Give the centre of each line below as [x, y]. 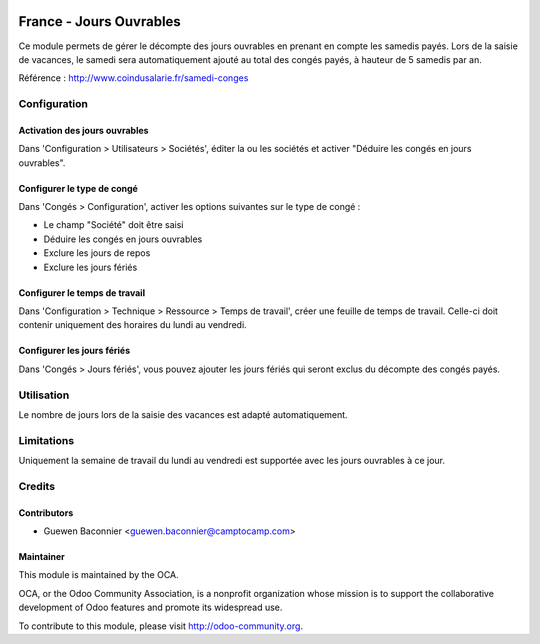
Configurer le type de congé [78, 188]
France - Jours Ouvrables [100, 21]
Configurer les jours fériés [74, 351]
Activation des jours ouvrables [83, 130]
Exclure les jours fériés [90, 267]
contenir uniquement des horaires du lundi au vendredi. [132, 325]
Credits [36, 486]
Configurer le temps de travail [81, 292]
